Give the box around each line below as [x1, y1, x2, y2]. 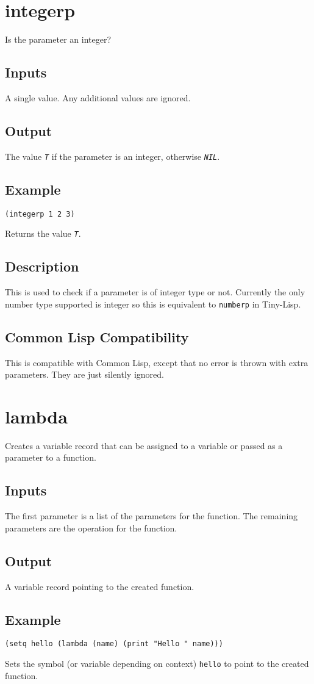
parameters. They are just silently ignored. [5, 368, 164, 381]
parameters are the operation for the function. [5, 521, 177, 534]
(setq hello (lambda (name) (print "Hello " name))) [5, 639, 223, 649]
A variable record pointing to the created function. [5, 580, 194, 592]
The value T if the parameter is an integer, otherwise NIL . [5, 149, 220, 162]
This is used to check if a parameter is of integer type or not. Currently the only [5, 286, 305, 298]
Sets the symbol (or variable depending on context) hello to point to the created [5, 657, 309, 670]
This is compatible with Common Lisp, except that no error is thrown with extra [5, 356, 309, 369]
